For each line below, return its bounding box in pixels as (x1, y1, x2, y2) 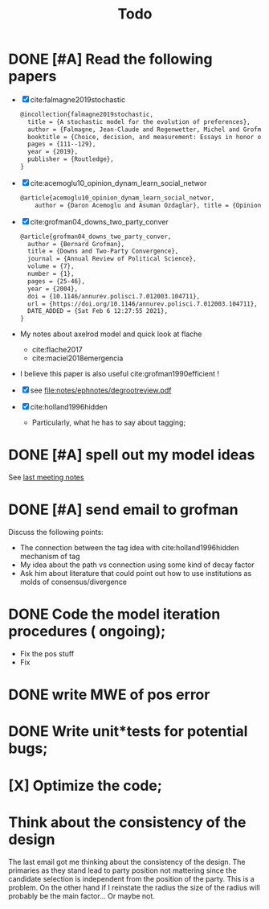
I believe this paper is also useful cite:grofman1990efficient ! (19, 369, 219, 379)
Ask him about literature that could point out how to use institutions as (19, 569, 252, 578)
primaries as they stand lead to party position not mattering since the (8, 866, 237, 875)
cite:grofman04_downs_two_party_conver (30, 216, 169, 226)
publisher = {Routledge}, (27, 155, 114, 163)
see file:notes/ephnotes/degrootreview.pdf (30, 385, 172, 395)
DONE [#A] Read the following (8, 50, 213, 68)
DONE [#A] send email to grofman (8, 500, 238, 519)
